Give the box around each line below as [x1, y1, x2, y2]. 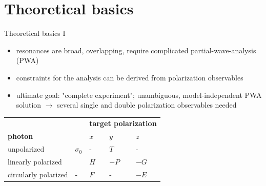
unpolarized [8, 143, 45, 154]
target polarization [89, 118, 157, 129]
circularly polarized [8, 169, 68, 179]
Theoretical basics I [4, 28, 66, 38]
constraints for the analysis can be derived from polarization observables [16, 72, 243, 82]
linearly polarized [8, 156, 62, 167]
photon [8, 131, 33, 141]
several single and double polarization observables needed [57, 99, 237, 110]
